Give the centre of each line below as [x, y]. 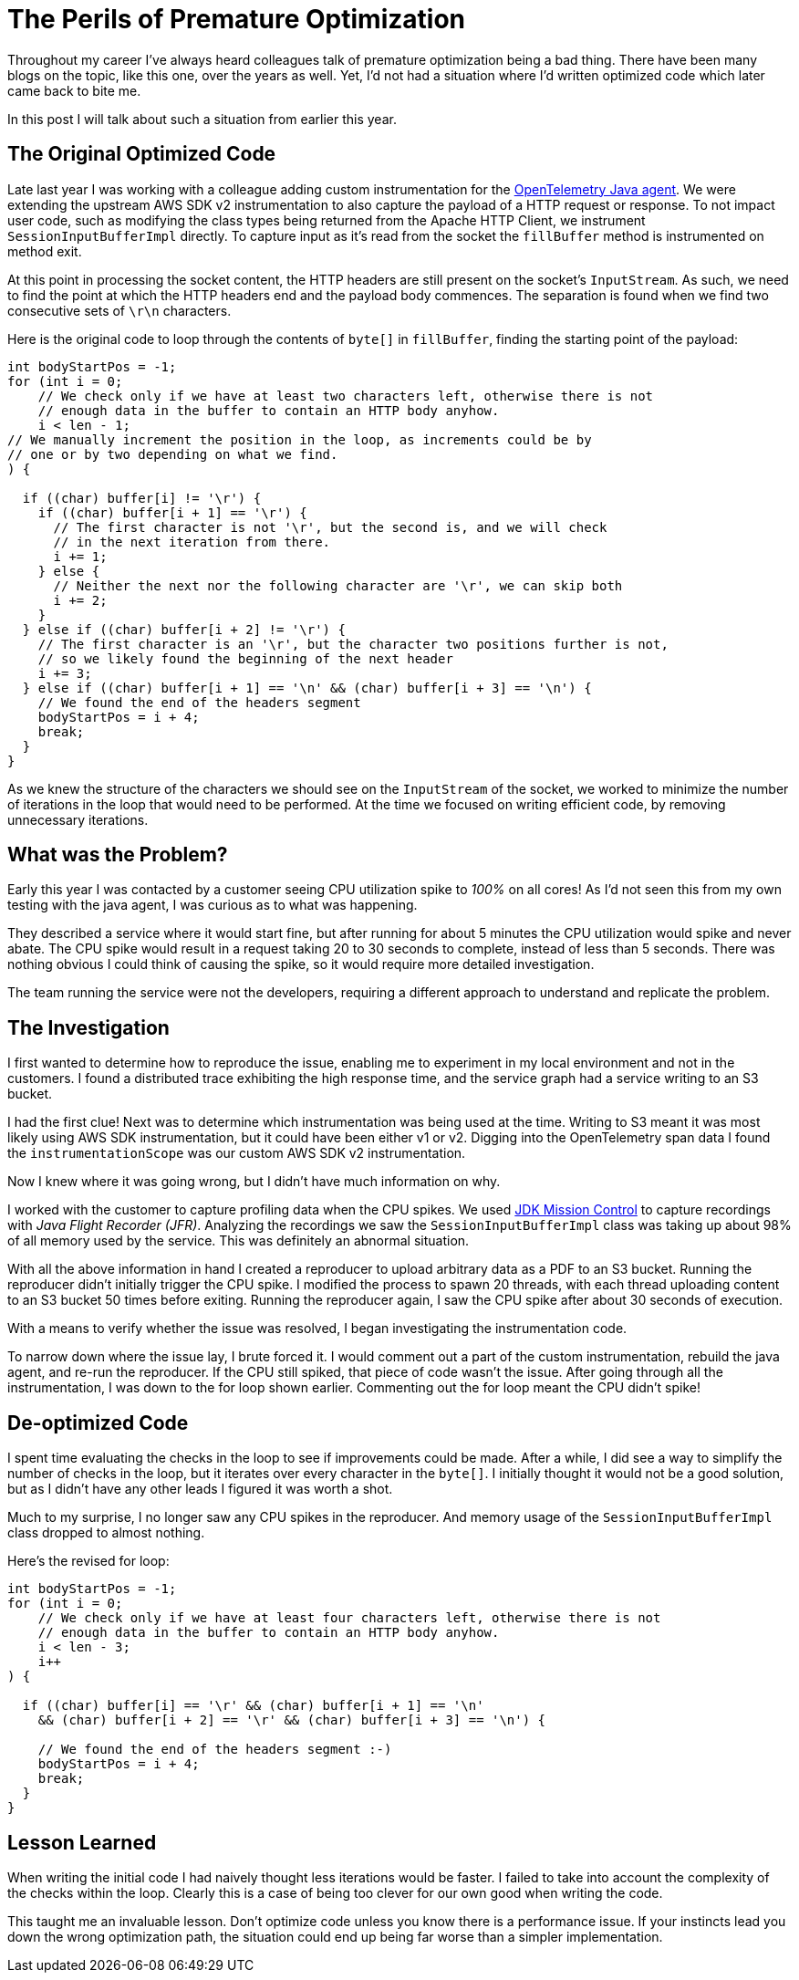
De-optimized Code [98, 1422]
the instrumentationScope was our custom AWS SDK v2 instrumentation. [237, 1153]
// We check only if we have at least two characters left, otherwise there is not [346, 396]
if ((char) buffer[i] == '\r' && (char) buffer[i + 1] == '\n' [253, 1706]
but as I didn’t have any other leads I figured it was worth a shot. [200, 1489]
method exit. [45, 251]
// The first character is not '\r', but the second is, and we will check [330, 527]
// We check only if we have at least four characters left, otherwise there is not [349, 1618]
